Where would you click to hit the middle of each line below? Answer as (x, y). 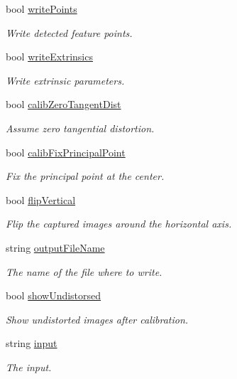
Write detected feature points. (69, 32)
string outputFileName (55, 247)
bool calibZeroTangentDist (64, 104)
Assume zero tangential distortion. (80, 128)
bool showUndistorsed (54, 295)
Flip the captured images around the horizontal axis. (119, 224)
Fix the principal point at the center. (85, 176)
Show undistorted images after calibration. (97, 319)
